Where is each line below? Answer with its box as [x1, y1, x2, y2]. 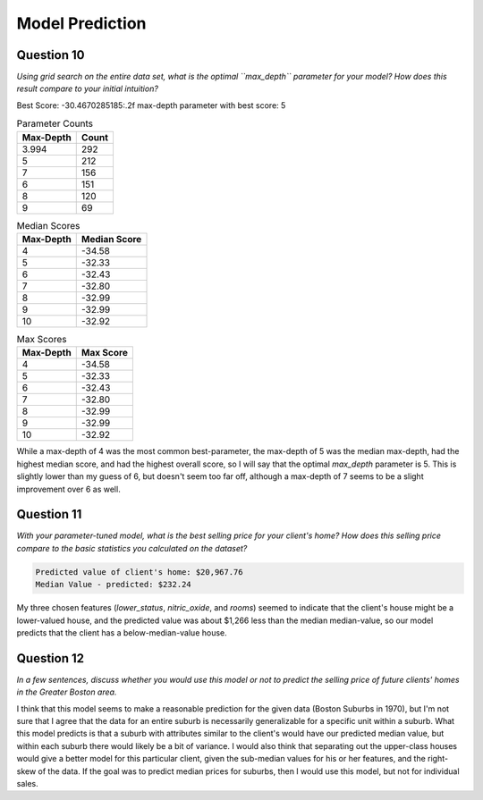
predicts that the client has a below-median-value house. [16, 627, 227, 638]
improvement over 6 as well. [16, 484, 121, 494]
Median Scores [16, 219, 80, 232]
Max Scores [16, 333, 67, 346]
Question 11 [16, 507, 82, 522]
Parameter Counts [16, 117, 94, 130]
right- [428, 754, 449, 764]
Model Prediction [16, 13, 147, 33]
